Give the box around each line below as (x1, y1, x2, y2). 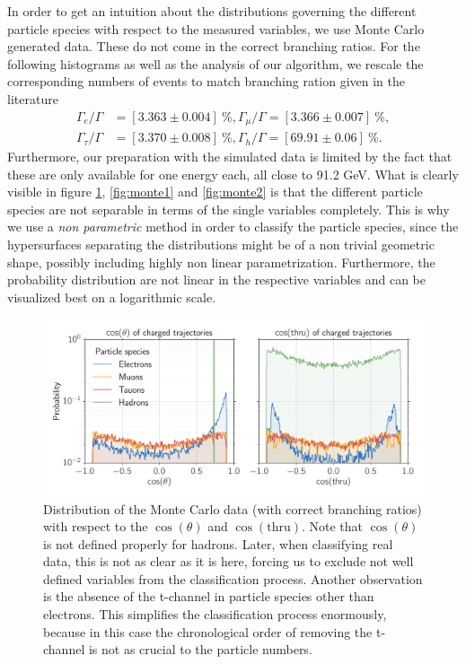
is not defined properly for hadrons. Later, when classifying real (43, 534, 393, 553)
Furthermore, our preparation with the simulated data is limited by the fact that (7, 147, 453, 166)
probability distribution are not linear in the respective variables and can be (7, 270, 426, 289)
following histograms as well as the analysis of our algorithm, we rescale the (7, 54, 424, 73)
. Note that (301, 517, 364, 536)
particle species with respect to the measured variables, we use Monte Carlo (7, 19, 425, 38)
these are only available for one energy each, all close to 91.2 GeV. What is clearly (7, 164, 459, 183)
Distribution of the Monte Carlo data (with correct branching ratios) (43, 499, 422, 518)
